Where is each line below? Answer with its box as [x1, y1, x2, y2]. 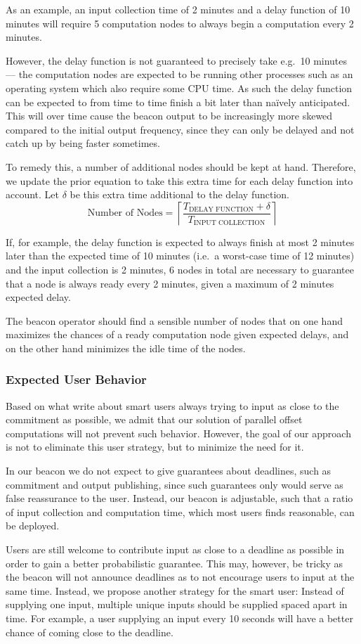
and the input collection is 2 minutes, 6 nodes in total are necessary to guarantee [6, 262, 354, 276]
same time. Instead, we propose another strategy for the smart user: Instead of [6, 583, 344, 598]
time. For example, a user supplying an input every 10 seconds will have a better [6, 611, 353, 625]
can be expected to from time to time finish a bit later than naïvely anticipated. [6, 94, 350, 109]
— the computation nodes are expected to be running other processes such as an [6, 67, 353, 82]
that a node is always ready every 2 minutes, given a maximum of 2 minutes [6, 276, 334, 290]
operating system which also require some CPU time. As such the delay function [6, 80, 353, 95]
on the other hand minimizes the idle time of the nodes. [6, 340, 246, 355]
